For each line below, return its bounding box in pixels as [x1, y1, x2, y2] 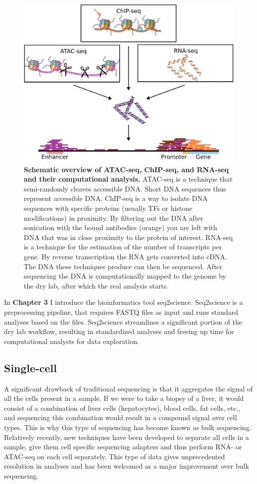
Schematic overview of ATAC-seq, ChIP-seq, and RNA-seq [24, 164, 229, 174]
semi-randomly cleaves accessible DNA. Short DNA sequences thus [24, 183, 226, 194]
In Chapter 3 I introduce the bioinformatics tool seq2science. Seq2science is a [4, 297, 243, 307]
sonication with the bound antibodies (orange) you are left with [24, 222, 217, 233]
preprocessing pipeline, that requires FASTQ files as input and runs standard [4, 306, 238, 317]
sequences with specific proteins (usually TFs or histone [24, 203, 193, 213]
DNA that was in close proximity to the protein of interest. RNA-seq [24, 232, 233, 242]
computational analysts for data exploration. [4, 336, 139, 346]
